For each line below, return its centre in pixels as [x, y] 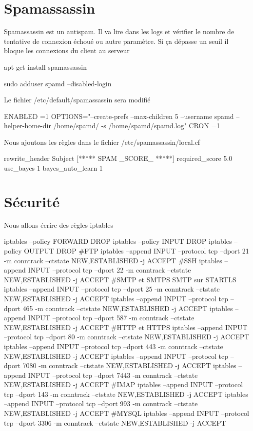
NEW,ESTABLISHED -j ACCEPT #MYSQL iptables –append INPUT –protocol [127, 413]
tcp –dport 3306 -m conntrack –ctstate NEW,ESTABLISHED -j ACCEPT [115, 422]
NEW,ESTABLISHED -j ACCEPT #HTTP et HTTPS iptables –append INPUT [126, 327]
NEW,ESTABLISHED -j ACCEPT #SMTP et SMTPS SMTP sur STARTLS [120, 279]
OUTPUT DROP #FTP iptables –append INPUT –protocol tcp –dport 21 [136, 250]
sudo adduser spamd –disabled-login [58, 83]
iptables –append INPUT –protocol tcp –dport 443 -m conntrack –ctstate [114, 346]
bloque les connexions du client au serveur [67, 50]
